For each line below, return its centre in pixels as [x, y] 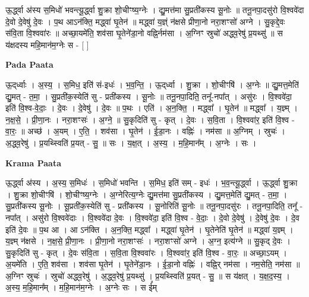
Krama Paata [33, 162]
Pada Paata [29, 64]
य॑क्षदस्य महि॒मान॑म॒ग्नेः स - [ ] [47, 44]
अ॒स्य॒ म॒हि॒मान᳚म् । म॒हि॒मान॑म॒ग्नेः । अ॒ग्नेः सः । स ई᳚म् [81, 287]
